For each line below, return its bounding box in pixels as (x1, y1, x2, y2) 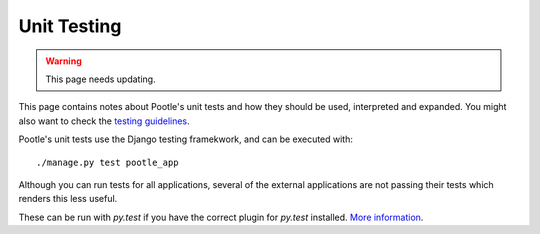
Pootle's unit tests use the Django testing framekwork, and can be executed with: (18, 133, 354, 145)
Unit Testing (18, 15, 122, 37)
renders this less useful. (18, 193, 118, 205)
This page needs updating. (45, 73, 156, 85)
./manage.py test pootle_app (36, 156, 179, 168)
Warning (45, 55, 82, 67)
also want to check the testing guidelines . (18, 115, 190, 127)
